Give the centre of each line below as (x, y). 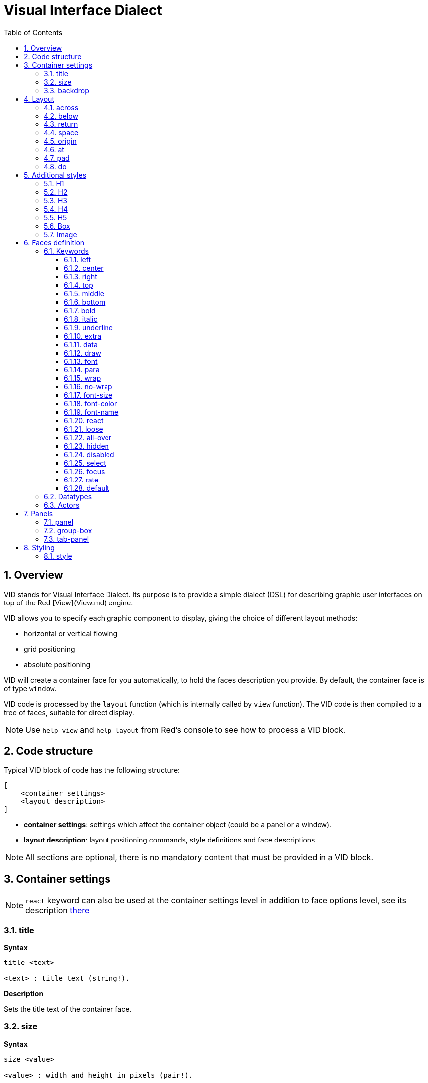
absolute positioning (57, 664)
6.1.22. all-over (88, 437)
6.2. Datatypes (68, 496)
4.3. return (61, 124)
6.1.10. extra (83, 336)
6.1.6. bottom (85, 302)
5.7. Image (60, 234)
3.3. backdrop (66, 90)
